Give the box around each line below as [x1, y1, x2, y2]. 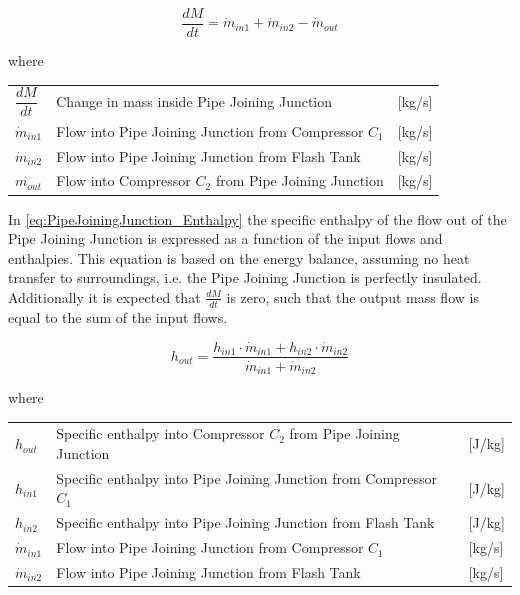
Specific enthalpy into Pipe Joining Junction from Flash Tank [56, 512, 435, 533]
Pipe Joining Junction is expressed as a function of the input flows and [8, 228, 443, 249]
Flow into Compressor [56, 170, 191, 191]
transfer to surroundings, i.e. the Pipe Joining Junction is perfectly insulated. [8, 267, 482, 288]
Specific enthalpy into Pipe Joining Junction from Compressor [56, 467, 438, 488]
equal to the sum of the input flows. [8, 306, 228, 327]
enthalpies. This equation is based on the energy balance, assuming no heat [8, 247, 470, 268]
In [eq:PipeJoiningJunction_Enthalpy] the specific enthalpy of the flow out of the [8, 208, 507, 229]
